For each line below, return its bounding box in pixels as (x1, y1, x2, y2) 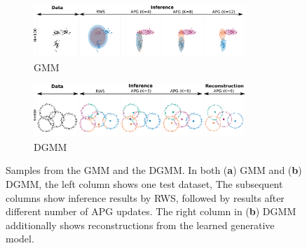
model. (6, 231, 34, 246)
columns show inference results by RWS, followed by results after (6, 190, 285, 205)
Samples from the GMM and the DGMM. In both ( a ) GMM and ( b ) (6, 163, 302, 177)
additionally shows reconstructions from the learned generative (6, 217, 275, 232)
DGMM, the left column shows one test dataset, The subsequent (6, 176, 283, 191)
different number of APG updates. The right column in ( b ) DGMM (6, 204, 296, 219)
